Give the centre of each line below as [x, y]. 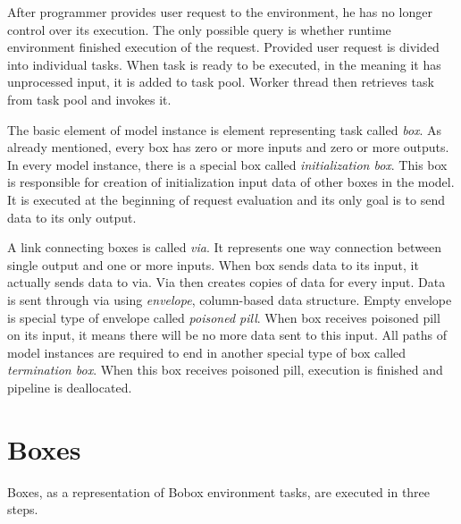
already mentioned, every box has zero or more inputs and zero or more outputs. [228, 147]
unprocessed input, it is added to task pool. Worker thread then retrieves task [221, 82]
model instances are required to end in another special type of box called [207, 352]
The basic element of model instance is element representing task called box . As [225, 129]
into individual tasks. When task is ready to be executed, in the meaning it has [224, 64]
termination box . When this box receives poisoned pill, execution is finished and [225, 370]
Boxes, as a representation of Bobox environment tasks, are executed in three [219, 491]
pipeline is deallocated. [70, 387]
